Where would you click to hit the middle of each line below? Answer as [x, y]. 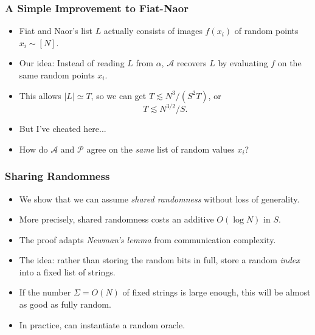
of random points [266, 31]
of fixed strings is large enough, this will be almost [216, 292]
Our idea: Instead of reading [72, 63]
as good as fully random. [65, 304]
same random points [57, 75]
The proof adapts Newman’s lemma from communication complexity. [147, 239]
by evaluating [243, 63]
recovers [192, 63]
